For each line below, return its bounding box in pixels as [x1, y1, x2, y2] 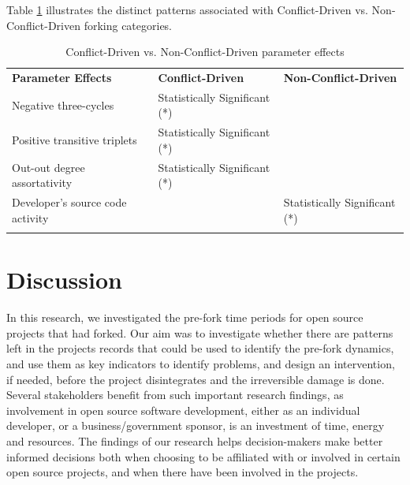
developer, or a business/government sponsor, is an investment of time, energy [6, 417, 385, 434]
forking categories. [84, 17, 173, 33]
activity [12, 209, 49, 226]
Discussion [6, 263, 122, 296]
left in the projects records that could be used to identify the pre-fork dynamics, [6, 340, 394, 356]
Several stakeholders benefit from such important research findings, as [6, 386, 344, 403]
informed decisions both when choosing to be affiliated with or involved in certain [6, 448, 401, 464]
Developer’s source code [12, 194, 127, 211]
